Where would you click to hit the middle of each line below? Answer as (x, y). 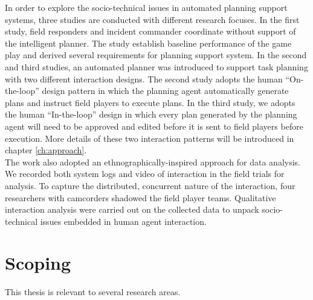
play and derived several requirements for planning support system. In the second (156, 55)
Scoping (38, 263)
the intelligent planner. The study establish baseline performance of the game (148, 43)
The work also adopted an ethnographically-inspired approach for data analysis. (153, 162)
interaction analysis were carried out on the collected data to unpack (132, 209)
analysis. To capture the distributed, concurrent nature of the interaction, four (150, 185)
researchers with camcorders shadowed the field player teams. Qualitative (140, 197)
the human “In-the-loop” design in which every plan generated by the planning (151, 114)
